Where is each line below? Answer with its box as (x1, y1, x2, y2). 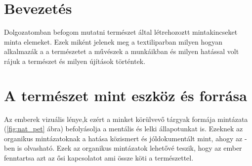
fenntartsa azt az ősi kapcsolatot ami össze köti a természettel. (4, 153, 194, 163)
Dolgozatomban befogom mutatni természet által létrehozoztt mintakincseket (4, 27, 238, 37)
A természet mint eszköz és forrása (4, 85, 247, 105)
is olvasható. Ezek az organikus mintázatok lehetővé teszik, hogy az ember (17, 143, 242, 153)
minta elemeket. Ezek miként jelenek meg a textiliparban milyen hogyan (4, 36, 222, 47)
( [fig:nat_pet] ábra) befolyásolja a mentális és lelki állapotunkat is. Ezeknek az (4, 123, 243, 134)
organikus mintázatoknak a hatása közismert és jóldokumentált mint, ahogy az (4, 133, 243, 143)
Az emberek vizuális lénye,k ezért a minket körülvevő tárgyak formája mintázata (4, 113, 248, 124)
